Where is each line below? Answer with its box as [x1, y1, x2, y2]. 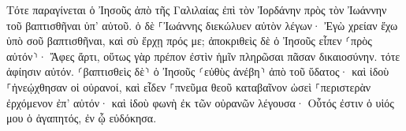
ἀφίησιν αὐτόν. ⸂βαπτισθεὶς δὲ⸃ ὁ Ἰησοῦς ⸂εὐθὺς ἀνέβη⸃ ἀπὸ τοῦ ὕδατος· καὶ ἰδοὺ [6, 63, 389, 80]
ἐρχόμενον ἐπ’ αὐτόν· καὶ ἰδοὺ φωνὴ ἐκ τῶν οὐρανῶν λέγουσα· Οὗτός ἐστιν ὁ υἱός [6, 94, 394, 110]
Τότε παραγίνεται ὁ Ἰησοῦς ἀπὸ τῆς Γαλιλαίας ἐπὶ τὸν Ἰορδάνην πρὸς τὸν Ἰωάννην [6, 2, 387, 17]
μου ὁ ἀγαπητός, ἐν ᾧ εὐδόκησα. [6, 110, 157, 126]
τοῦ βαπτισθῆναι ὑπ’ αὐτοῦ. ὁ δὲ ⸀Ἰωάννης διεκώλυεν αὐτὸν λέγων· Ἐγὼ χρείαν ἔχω [6, 17, 398, 33]
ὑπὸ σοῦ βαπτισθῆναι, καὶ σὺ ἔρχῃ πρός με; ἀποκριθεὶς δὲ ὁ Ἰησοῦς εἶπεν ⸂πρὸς [6, 32, 372, 49]
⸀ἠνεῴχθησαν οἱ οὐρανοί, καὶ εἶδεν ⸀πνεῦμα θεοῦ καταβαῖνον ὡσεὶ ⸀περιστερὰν [6, 78, 371, 95]
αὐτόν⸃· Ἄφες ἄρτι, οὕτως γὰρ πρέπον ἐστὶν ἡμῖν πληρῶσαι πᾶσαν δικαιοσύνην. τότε [6, 47, 400, 64]
